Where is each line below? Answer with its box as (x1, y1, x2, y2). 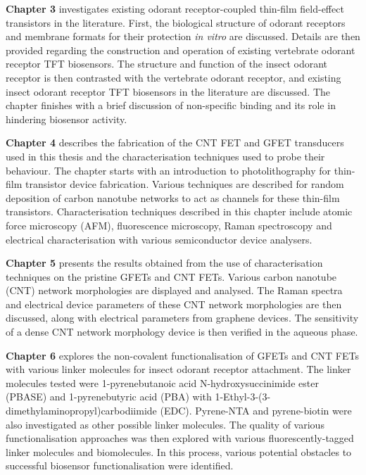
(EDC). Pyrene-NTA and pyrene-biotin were (160, 403, 352, 418)
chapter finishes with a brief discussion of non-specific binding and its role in (6, 98, 336, 113)
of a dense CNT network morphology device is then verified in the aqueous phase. (6, 324, 358, 339)
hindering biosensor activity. (6, 111, 127, 126)
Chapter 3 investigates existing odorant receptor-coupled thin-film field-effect (6, 1, 344, 15)
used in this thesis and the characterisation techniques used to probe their (6, 148, 325, 163)
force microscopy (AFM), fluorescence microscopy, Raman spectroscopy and (6, 217, 332, 232)
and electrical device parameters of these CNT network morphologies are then (6, 296, 342, 311)
